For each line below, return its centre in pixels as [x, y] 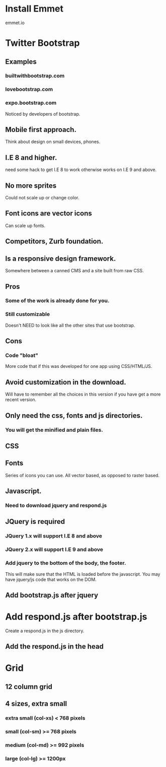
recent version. [21, 400]
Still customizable [28, 314]
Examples [21, 62]
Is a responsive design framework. [61, 258]
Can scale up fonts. [25, 225]
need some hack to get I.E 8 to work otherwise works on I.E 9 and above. [81, 170]
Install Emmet [34, 9]
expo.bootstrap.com [31, 103]
